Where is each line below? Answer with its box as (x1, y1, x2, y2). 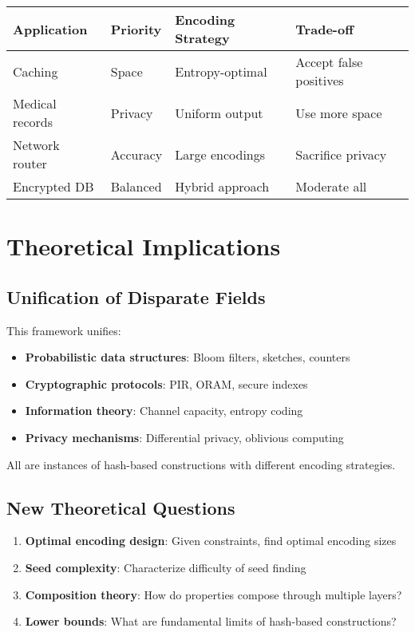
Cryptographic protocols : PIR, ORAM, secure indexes (25, 375, 308, 392)
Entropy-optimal (175, 61, 267, 81)
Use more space (295, 103, 382, 122)
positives (295, 71, 344, 89)
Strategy (175, 29, 230, 47)
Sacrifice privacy (295, 144, 387, 164)
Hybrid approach (175, 177, 270, 196)
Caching (13, 61, 58, 81)
